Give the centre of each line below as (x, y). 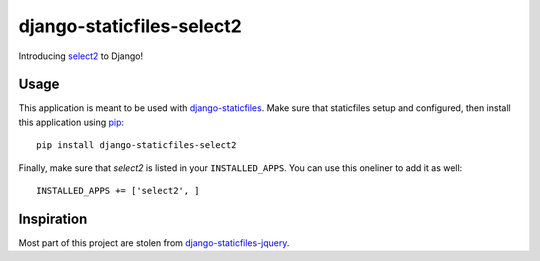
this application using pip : (71, 122)
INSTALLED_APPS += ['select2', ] (118, 191)
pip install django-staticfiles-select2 (136, 145)
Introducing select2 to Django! (81, 56)
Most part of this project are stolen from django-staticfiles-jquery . (154, 242)
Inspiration (53, 218)
